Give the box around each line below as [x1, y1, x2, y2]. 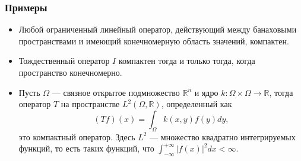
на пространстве [61, 98, 120, 110]
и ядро [194, 86, 218, 98]
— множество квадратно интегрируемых [150, 130, 296, 143]
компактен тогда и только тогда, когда [118, 54, 255, 67]
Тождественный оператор [18, 54, 110, 67]
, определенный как [161, 98, 232, 110]
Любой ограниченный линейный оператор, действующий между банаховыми [18, 23, 297, 36]
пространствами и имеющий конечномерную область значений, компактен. [18, 34, 289, 47]
